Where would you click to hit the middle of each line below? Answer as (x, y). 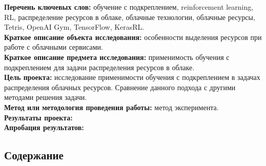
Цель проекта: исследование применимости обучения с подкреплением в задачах (132, 77)
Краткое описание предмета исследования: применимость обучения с (117, 57)
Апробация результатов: (44, 127)
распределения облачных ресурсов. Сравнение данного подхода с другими (120, 87)
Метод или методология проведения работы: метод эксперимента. (111, 107)
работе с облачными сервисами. (54, 47)
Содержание (34, 155)
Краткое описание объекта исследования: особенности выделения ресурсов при (133, 37)
